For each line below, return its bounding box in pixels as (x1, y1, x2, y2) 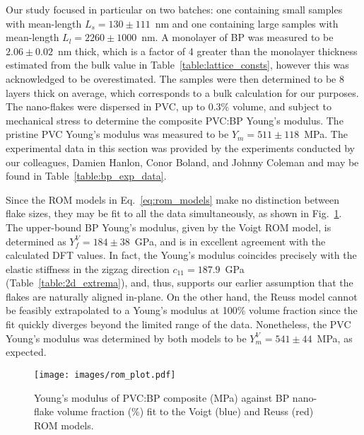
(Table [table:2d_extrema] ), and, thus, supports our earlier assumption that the (6, 275, 353, 290)
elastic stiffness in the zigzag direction (6, 261, 170, 276)
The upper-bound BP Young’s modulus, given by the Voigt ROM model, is (6, 219, 331, 234)
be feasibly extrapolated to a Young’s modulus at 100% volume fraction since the (6, 303, 358, 318)
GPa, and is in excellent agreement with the (134, 233, 326, 248)
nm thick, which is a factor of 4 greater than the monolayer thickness (57, 43, 358, 58)
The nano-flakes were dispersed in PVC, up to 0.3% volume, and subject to (6, 99, 332, 114)
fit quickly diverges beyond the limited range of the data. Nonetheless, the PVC (6, 317, 351, 332)
